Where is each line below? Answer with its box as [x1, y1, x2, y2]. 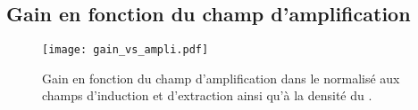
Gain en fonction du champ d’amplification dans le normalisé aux [42, 68, 400, 87]
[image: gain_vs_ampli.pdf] [42, 43, 209, 57]
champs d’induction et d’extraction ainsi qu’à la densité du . [42, 86, 372, 105]
